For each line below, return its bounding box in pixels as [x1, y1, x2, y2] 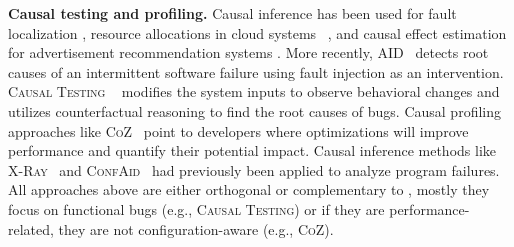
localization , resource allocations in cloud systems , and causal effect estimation [8, 22, 507, 43]
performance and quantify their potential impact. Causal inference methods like [8, 140, 497, 161]
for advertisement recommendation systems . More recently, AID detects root [8, 42, 489, 63]
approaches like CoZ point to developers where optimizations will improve [8, 120, 469, 141]
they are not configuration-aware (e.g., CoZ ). [58, 218, 334, 239]
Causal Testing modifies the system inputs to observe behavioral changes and [8, 81, 500, 102]
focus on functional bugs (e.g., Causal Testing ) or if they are [8, 198, 385, 219]
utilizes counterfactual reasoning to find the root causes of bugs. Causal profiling [8, 100, 501, 121]
